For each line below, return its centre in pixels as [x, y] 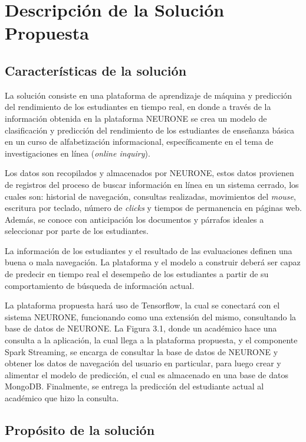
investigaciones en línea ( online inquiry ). [78, 153]
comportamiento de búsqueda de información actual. [100, 285]
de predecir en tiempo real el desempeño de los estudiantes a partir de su [137, 274]
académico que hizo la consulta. [62, 398]
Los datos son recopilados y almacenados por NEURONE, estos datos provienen [149, 173]
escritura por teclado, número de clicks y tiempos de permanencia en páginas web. [153, 208]
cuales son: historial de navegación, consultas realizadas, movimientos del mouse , [150, 196]
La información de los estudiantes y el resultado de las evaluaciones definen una [149, 250]
